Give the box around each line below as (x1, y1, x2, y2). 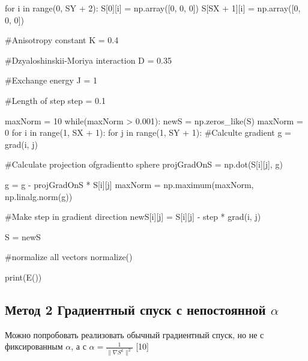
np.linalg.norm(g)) (5, 190, 73, 202)
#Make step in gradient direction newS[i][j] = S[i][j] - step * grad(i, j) (5, 210, 261, 223)
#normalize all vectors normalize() (5, 250, 133, 263)
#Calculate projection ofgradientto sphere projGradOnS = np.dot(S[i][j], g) (5, 158, 283, 171)
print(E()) (5, 270, 42, 283)
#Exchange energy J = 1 (5, 74, 98, 86)
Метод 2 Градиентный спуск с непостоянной (5, 300, 266, 318)
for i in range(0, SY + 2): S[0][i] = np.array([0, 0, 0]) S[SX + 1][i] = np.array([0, (5, 2, 301, 14)
